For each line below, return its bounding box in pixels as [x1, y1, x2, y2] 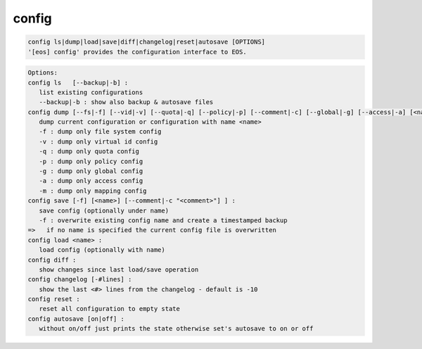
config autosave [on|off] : [27, 315, 124, 323]
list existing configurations [39, 88, 143, 96]
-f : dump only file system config [39, 127, 162, 136]
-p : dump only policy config [39, 157, 143, 165]
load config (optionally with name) [39, 246, 165, 254]
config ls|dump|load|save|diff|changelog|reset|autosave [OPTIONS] [27, 38, 266, 46]
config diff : [27, 255, 77, 264]
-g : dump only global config [39, 167, 143, 175]
